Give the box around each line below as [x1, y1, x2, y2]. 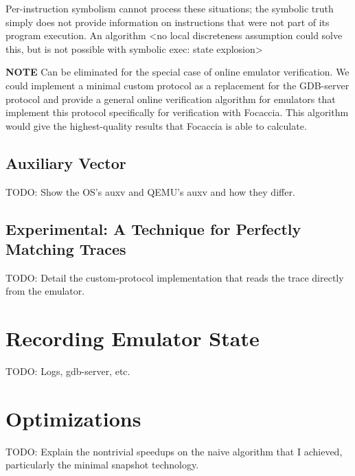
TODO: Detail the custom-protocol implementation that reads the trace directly [5, 270, 344, 284]
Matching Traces [5, 238, 126, 259]
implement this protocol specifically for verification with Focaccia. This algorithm [5, 105, 349, 120]
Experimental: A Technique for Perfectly [5, 218, 301, 239]
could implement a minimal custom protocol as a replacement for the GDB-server [5, 78, 350, 92]
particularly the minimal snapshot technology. [5, 457, 199, 472]
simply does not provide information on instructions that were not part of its [5, 14, 330, 29]
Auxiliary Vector [5, 152, 126, 173]
